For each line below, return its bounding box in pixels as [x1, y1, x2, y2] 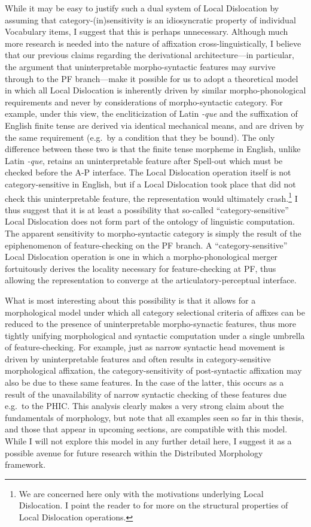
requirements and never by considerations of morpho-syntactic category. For [5, 95, 283, 108]
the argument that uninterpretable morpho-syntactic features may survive [5, 60, 276, 72]
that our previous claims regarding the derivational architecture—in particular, [5, 49, 294, 61]
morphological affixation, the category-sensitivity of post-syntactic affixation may [5, 364, 302, 377]
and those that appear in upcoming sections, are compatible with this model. [5, 423, 288, 435]
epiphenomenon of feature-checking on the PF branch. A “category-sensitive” [5, 238, 288, 251]
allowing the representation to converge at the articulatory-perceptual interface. [5, 274, 297, 286]
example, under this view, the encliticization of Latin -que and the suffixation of [5, 107, 298, 120]
